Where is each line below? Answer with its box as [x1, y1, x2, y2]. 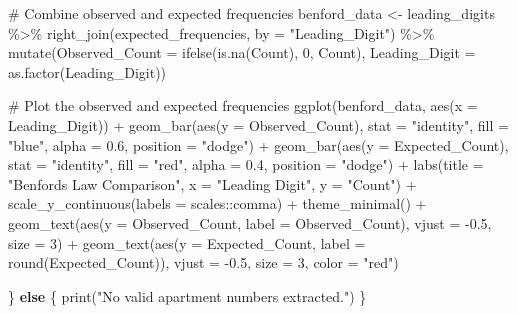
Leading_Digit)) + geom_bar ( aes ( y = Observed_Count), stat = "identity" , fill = [8, 114, 509, 135]
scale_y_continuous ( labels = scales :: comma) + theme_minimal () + [8, 193, 427, 214]
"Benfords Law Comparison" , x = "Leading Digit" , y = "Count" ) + [8, 173, 417, 194]
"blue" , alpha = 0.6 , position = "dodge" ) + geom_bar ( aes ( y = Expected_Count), [8, 134, 509, 155]
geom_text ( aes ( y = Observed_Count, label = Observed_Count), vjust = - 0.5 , [8, 212, 492, 233]
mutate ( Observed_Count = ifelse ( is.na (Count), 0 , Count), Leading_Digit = [8, 42, 476, 63]
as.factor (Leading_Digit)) [8, 61, 167, 82]
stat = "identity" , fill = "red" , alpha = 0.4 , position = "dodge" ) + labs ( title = [8, 154, 484, 175]
